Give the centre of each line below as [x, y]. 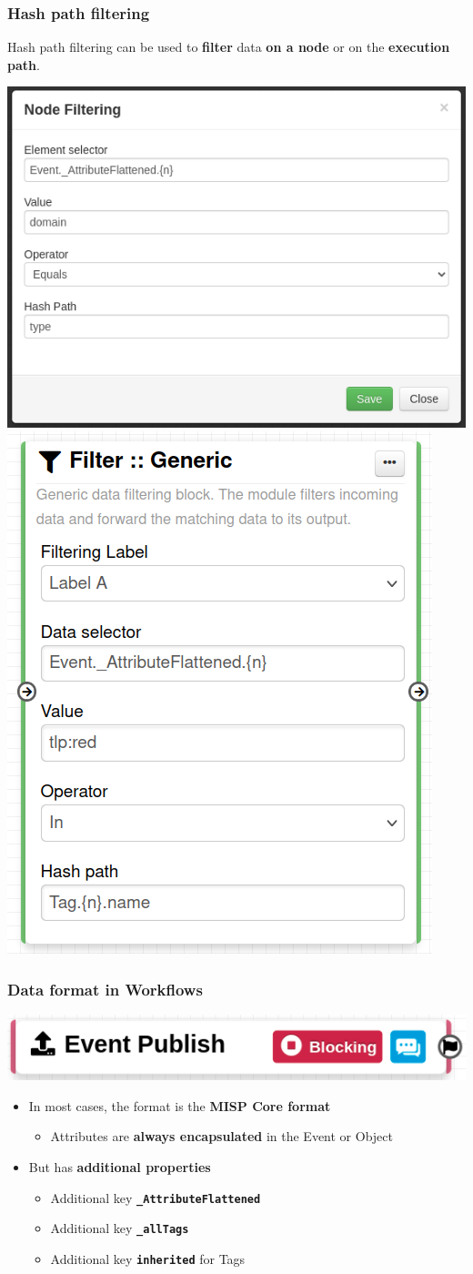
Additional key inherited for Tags [148, 1258]
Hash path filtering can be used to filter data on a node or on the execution [229, 47]
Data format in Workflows [105, 989]
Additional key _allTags [120, 1228]
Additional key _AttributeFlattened [156, 1197]
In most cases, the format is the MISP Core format [180, 1105]
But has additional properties [120, 1166]
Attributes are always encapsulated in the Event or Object [221, 1136]
